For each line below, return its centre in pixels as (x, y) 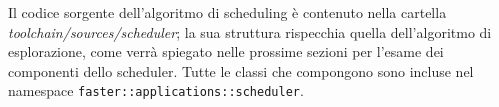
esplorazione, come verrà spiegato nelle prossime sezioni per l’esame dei (226, 51)
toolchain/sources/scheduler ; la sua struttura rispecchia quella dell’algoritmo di (250, 31)
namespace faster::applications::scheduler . (156, 90)
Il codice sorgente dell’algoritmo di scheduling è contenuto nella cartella (227, 12)
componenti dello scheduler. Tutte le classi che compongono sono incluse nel (241, 70)
